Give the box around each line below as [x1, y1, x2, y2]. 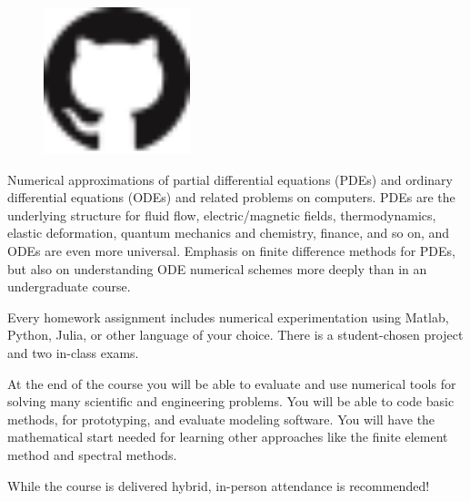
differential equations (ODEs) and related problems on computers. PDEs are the [7, 188, 455, 207]
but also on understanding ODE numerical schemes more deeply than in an [7, 259, 427, 278]
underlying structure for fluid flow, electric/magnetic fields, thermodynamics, [7, 205, 436, 224]
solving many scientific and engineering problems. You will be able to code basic [7, 392, 455, 411]
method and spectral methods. [7, 445, 177, 465]
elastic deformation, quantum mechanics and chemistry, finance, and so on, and [7, 223, 450, 242]
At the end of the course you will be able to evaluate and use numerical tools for [7, 373, 456, 393]
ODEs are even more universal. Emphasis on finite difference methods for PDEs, [7, 241, 455, 261]
